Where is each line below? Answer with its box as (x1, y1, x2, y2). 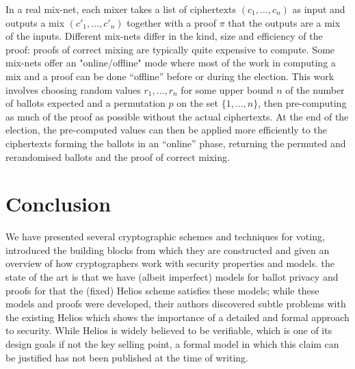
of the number (285, 82, 345, 97)
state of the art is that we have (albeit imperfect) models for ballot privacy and (5, 270, 339, 284)
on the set (176, 96, 218, 110)
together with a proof (127, 15, 216, 29)
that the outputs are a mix (228, 15, 341, 29)
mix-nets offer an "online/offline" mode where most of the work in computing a (5, 55, 336, 70)
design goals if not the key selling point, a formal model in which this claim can (5, 337, 339, 351)
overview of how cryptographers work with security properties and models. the (5, 256, 334, 270)
